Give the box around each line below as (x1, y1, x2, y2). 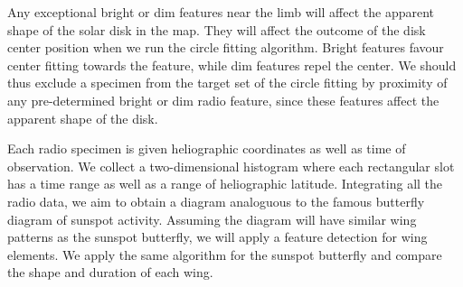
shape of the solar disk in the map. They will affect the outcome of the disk (7, 20, 426, 39)
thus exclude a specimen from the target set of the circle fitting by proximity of (7, 73, 448, 92)
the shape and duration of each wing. (7, 263, 213, 282)
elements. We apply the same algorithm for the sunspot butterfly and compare (7, 245, 442, 264)
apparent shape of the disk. (7, 108, 158, 127)
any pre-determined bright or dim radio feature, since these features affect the (7, 90, 439, 109)
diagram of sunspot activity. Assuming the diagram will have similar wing (7, 209, 417, 228)
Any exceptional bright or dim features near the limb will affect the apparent (7, 3, 434, 21)
